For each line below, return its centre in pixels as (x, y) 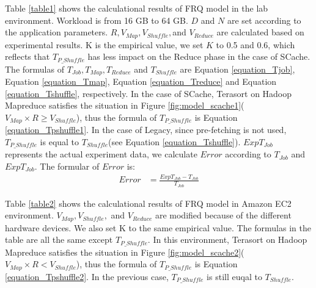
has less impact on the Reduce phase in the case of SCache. (199, 56)
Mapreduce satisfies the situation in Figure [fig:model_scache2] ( (125, 252)
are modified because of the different (223, 215)
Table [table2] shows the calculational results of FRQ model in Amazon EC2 (148, 203)
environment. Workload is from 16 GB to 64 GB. (97, 20)
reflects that (28, 56)
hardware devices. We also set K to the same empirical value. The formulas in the (158, 227)
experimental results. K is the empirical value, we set (104, 44)
